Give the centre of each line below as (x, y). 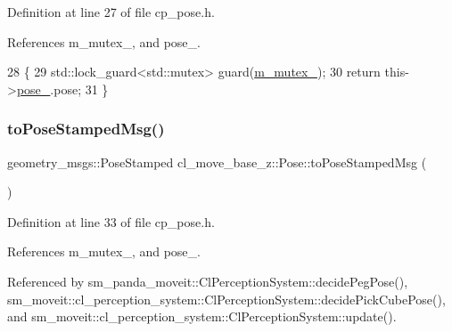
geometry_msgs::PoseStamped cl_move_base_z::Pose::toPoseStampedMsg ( (217, 162)
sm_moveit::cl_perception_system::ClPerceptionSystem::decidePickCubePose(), (226, 299)
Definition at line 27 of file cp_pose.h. (111, 12)
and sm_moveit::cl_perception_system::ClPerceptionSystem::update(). (202, 316)
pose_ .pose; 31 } (62, 89)
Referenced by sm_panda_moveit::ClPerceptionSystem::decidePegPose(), (208, 281)
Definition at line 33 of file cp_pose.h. (111, 221)
